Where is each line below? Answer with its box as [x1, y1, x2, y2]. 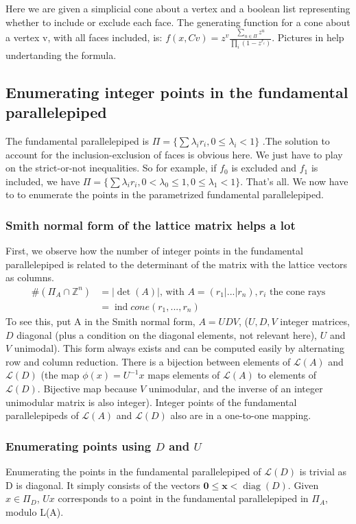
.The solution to [262, 133, 330, 147]
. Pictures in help [272, 30, 344, 45]
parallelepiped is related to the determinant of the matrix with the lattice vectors [5, 257, 348, 271]
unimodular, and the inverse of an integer [148, 381, 323, 395]
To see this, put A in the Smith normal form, [5, 313, 195, 328]
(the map [40, 368, 80, 382]
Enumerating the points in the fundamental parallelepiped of [5, 464, 261, 478]
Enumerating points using [5, 437, 152, 454]
